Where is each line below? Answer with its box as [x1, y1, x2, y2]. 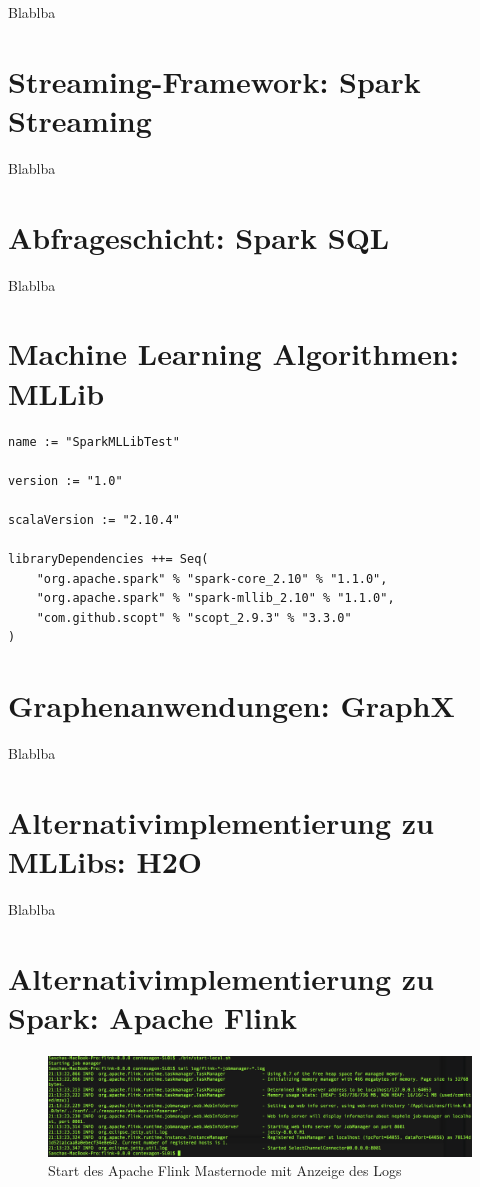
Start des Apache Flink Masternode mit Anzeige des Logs [48, 1160, 402, 1181]
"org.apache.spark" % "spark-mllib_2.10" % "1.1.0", [36, 591, 395, 606]
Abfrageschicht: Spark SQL [8, 216, 390, 257]
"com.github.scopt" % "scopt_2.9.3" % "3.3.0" [36, 610, 352, 625]
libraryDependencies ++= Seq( [8, 552, 209, 567]
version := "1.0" [8, 473, 123, 488]
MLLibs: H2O [8, 841, 203, 882]
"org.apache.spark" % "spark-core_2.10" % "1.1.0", [36, 571, 388, 586]
